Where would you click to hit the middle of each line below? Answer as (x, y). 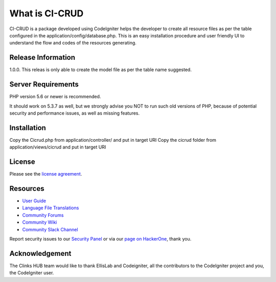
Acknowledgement (40, 253)
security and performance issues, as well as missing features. (75, 113)
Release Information (42, 58)
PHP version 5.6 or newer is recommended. (55, 97)
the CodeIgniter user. (32, 273)
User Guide (34, 201)
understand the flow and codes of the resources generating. (73, 43)
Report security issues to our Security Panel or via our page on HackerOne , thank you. (100, 238)
